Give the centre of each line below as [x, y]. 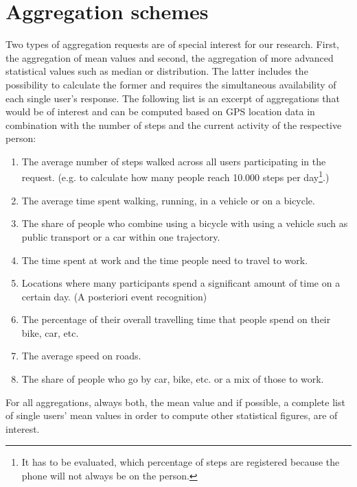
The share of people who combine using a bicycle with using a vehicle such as [185, 223]
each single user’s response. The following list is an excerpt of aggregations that [173, 98]
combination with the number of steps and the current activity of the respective [174, 124]
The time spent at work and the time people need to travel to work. [165, 260]
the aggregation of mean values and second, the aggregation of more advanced [170, 57]
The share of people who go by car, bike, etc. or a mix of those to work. [173, 379]
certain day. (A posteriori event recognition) [114, 296]
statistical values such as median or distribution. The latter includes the [157, 71]
